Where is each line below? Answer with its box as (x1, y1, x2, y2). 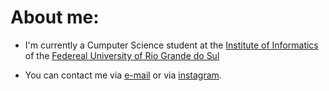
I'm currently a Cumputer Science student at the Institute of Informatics (24, 39, 319, 51)
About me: (10, 6, 100, 29)
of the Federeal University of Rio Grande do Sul (24, 49, 220, 61)
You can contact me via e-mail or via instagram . (24, 69, 222, 81)
